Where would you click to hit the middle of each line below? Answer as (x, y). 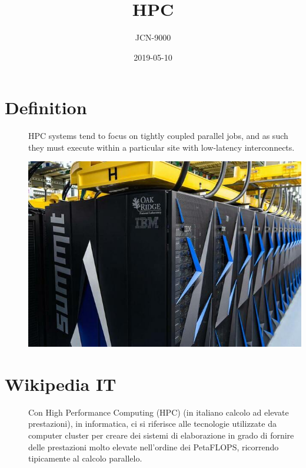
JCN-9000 (153, 37)
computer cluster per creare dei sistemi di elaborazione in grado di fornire (161, 435)
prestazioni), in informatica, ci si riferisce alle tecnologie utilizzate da (152, 424)
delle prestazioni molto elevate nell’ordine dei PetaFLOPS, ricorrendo (154, 447)
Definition (46, 107)
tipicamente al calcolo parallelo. (85, 458)
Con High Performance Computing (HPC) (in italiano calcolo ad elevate (159, 412)
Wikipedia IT (61, 384)
